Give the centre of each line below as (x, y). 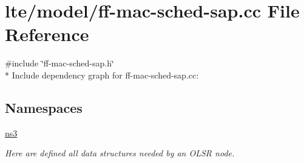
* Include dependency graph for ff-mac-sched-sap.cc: (102, 75)
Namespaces (44, 107)
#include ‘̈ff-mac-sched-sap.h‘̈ (59, 63)
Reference (47, 34)
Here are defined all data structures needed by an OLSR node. (120, 153)
